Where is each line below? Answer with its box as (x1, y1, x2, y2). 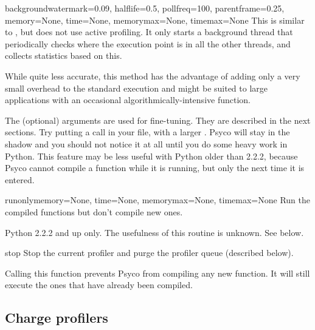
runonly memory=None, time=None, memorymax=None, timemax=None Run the (5, 194, 310, 206)
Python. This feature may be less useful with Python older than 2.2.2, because (5, 149, 298, 162)
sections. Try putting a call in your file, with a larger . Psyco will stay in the (5, 126, 290, 138)
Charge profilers (5, 308, 108, 327)
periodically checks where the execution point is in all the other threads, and (5, 37, 291, 50)
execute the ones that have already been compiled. (5, 278, 193, 291)
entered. (5, 173, 35, 186)
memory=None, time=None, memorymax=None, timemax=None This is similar (5, 13, 305, 26)
